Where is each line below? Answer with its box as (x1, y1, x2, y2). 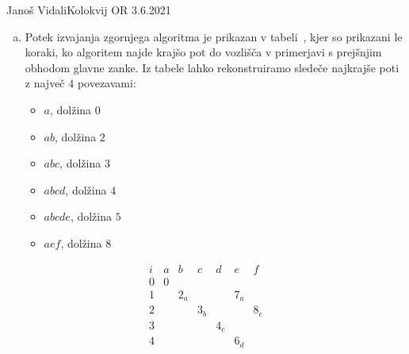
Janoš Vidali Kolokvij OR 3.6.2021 (6, 2, 171, 17)
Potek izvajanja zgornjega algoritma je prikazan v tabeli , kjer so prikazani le (25, 28, 403, 44)
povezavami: (77, 75, 136, 91)
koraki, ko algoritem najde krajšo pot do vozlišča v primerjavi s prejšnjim (25, 44, 382, 60)
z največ (25, 75, 65, 91)
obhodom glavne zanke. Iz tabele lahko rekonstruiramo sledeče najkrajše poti (25, 59, 399, 75)
